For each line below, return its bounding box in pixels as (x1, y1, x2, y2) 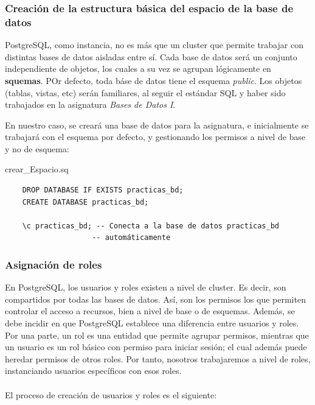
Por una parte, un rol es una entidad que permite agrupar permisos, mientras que (5, 328, 309, 341)
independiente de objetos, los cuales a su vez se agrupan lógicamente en (5, 62, 271, 75)
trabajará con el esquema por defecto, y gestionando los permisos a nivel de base (5, 130, 306, 143)
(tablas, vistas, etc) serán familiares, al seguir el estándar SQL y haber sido (5, 86, 286, 99)
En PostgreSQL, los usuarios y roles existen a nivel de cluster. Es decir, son (5, 281, 286, 294)
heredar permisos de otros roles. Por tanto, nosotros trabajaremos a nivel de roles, (5, 352, 311, 365)
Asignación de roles (5, 256, 102, 272)
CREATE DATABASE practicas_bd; (22, 197, 149, 206)
